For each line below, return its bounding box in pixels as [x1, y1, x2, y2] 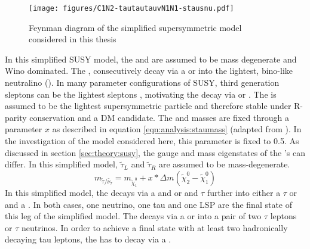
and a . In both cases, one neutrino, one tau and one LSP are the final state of [5, 198, 292, 210]
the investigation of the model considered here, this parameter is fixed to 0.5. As [5, 135, 299, 147]
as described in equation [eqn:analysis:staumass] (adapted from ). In [52, 123, 302, 135]
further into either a [207, 186, 281, 199]
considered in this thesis [29, 33, 116, 45]
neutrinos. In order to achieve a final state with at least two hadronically [21, 221, 288, 234]
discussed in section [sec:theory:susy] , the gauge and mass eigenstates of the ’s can [5, 146, 305, 158]
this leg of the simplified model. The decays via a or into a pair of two [5, 210, 262, 222]
